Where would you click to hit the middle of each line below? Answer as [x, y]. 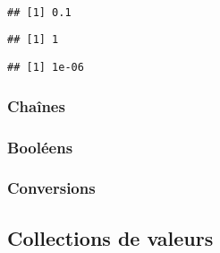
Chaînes [36, 105]
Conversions [51, 188]
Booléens [40, 147]
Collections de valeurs [110, 237]
